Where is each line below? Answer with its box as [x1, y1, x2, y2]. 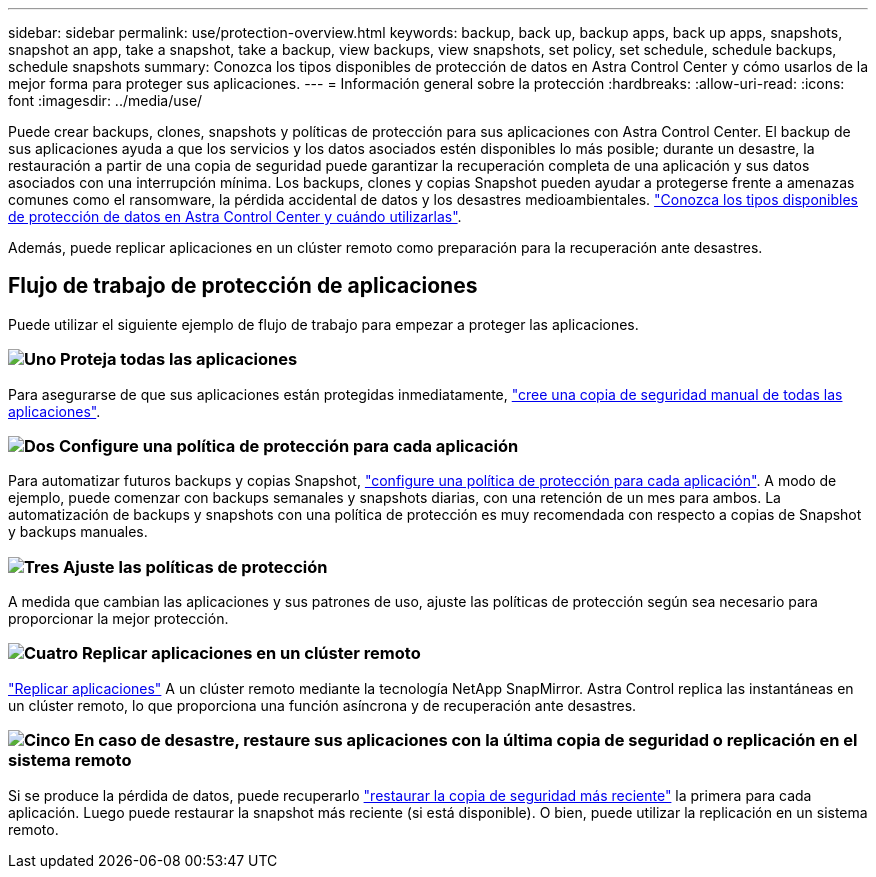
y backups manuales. [8, 523, 148, 541]
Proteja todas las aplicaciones [60, 349, 298, 370]
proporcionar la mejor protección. [8, 610, 229, 628]
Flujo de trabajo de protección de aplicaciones [8, 273, 478, 299]
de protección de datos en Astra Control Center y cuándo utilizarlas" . [8, 208, 462, 225]
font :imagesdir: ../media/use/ [8, 92, 203, 109]
